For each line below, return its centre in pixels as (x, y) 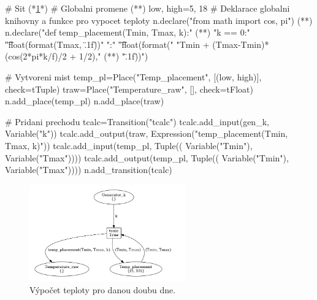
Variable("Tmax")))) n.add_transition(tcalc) (89, 170)
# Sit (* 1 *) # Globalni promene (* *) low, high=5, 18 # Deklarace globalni (147, 8)
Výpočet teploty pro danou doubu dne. (103, 290)
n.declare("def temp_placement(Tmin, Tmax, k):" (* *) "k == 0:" (128, 32)
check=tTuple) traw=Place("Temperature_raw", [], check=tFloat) (129, 89)
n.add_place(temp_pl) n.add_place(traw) (85, 101)
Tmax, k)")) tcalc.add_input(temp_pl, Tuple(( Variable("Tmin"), (129, 145)
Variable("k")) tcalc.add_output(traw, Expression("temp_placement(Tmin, (147, 133)
